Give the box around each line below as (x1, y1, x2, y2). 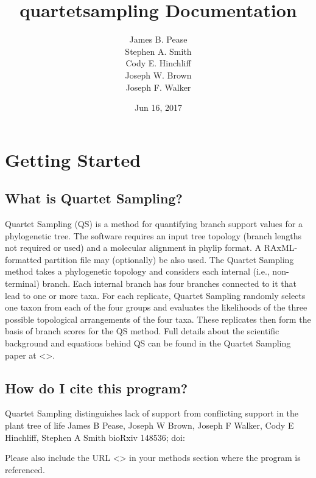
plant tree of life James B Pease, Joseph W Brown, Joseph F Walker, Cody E (5, 419, 294, 431)
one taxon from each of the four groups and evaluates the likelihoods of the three (5, 301, 307, 314)
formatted (5, 253, 42, 265)
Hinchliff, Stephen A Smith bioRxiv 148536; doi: (5, 431, 185, 443)
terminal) (5, 277, 40, 290)
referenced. (5, 463, 45, 476)
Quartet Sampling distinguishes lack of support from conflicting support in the (5, 407, 299, 420)
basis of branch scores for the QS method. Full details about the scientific (5, 325, 279, 337)
